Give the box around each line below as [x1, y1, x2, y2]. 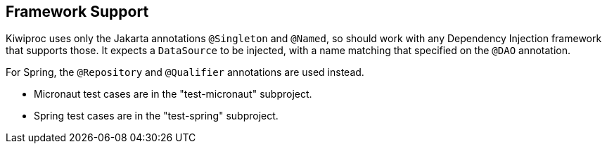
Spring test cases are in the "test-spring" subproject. [34, 110, 279, 122]
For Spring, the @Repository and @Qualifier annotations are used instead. [6, 66, 364, 79]
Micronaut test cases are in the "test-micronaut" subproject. [34, 88, 312, 101]
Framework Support [6, 3, 149, 20]
